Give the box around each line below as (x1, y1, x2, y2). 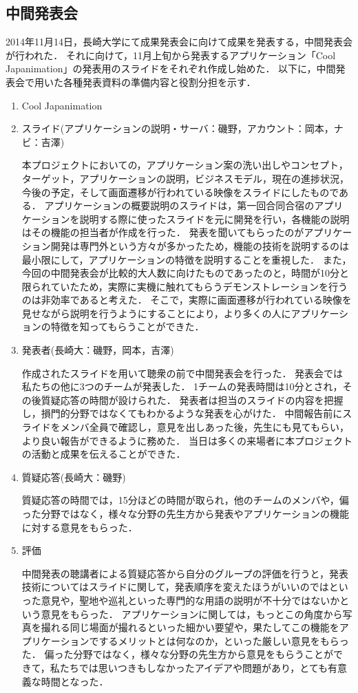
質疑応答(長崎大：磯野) (21, 469, 126, 484)
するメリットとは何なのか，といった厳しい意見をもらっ (98, 633, 349, 648)
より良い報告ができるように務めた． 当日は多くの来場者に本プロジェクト (21, 433, 352, 447)
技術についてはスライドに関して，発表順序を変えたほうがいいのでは (21, 579, 329, 594)
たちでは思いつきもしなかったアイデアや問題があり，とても (59, 660, 328, 674)
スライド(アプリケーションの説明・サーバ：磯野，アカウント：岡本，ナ (21, 121, 344, 136)
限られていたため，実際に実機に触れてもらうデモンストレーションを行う (21, 279, 348, 293)
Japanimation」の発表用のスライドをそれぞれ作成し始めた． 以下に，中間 (6, 61, 336, 76)
